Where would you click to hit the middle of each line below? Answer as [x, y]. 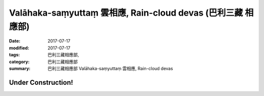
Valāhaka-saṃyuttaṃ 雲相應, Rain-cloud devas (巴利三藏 [126, 13]
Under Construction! [41, 83]
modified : [19, 48]
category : [19, 62]
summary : [20, 68]
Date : [15, 41]
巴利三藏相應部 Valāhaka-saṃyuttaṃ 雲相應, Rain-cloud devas [110, 68]
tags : [14, 55]
